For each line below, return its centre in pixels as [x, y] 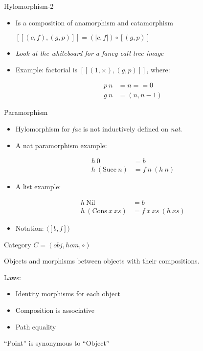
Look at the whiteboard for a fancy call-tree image [90, 53]
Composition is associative [55, 310]
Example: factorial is [46, 69]
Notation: [30, 228]
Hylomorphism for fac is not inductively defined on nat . [99, 129]
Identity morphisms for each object [68, 294]
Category [18, 244]
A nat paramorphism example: [61, 145]
